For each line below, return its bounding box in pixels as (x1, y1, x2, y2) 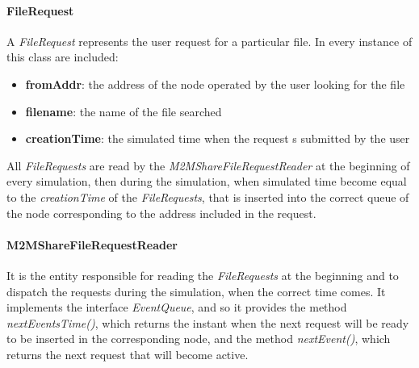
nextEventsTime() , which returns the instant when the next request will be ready (6, 314, 409, 331)
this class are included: (6, 48, 119, 65)
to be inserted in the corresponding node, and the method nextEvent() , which (6, 330, 391, 347)
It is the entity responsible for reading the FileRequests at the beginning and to (6, 266, 399, 283)
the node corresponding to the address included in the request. (6, 204, 316, 221)
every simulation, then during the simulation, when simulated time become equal (6, 173, 407, 190)
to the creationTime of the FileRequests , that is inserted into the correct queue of (6, 188, 409, 205)
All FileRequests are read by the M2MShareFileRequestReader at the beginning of (6, 157, 410, 174)
